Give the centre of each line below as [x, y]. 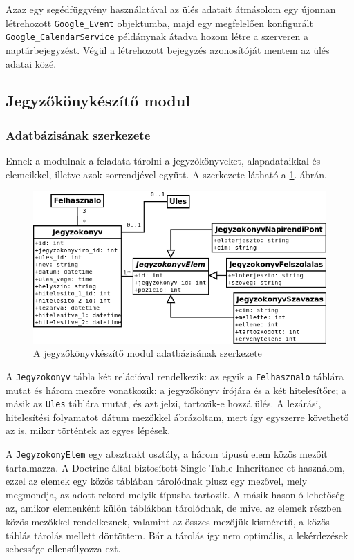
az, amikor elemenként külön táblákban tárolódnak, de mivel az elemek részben [174, 508]
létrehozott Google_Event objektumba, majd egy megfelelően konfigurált [159, 22]
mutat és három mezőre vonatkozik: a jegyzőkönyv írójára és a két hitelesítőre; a [176, 390]
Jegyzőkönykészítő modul [98, 101]
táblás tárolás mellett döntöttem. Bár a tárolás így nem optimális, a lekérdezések [177, 535]
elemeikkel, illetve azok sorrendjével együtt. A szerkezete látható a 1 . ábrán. [166, 174]
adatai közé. [31, 63]
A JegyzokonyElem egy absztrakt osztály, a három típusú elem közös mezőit [167, 454]
